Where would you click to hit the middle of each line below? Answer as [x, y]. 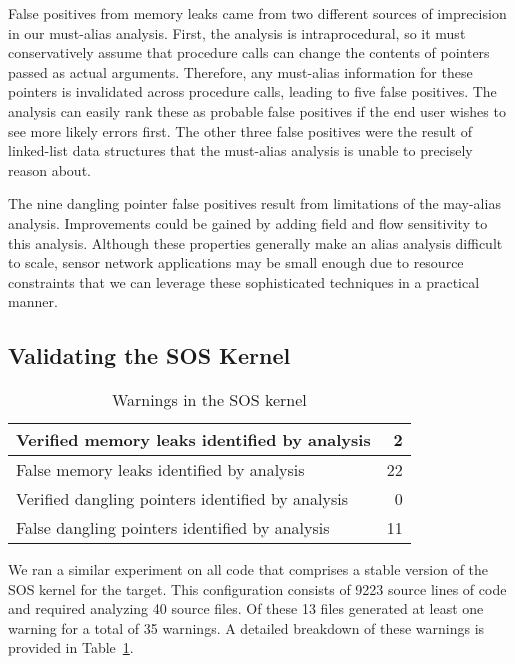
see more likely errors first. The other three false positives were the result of [240, 130]
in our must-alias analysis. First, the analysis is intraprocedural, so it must [237, 32]
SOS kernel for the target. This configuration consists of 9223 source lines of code [257, 588]
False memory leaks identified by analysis [160, 470]
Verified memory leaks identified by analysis [193, 440]
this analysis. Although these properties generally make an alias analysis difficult [255, 242]
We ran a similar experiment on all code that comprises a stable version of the [248, 569]
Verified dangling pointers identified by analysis [182, 499]
